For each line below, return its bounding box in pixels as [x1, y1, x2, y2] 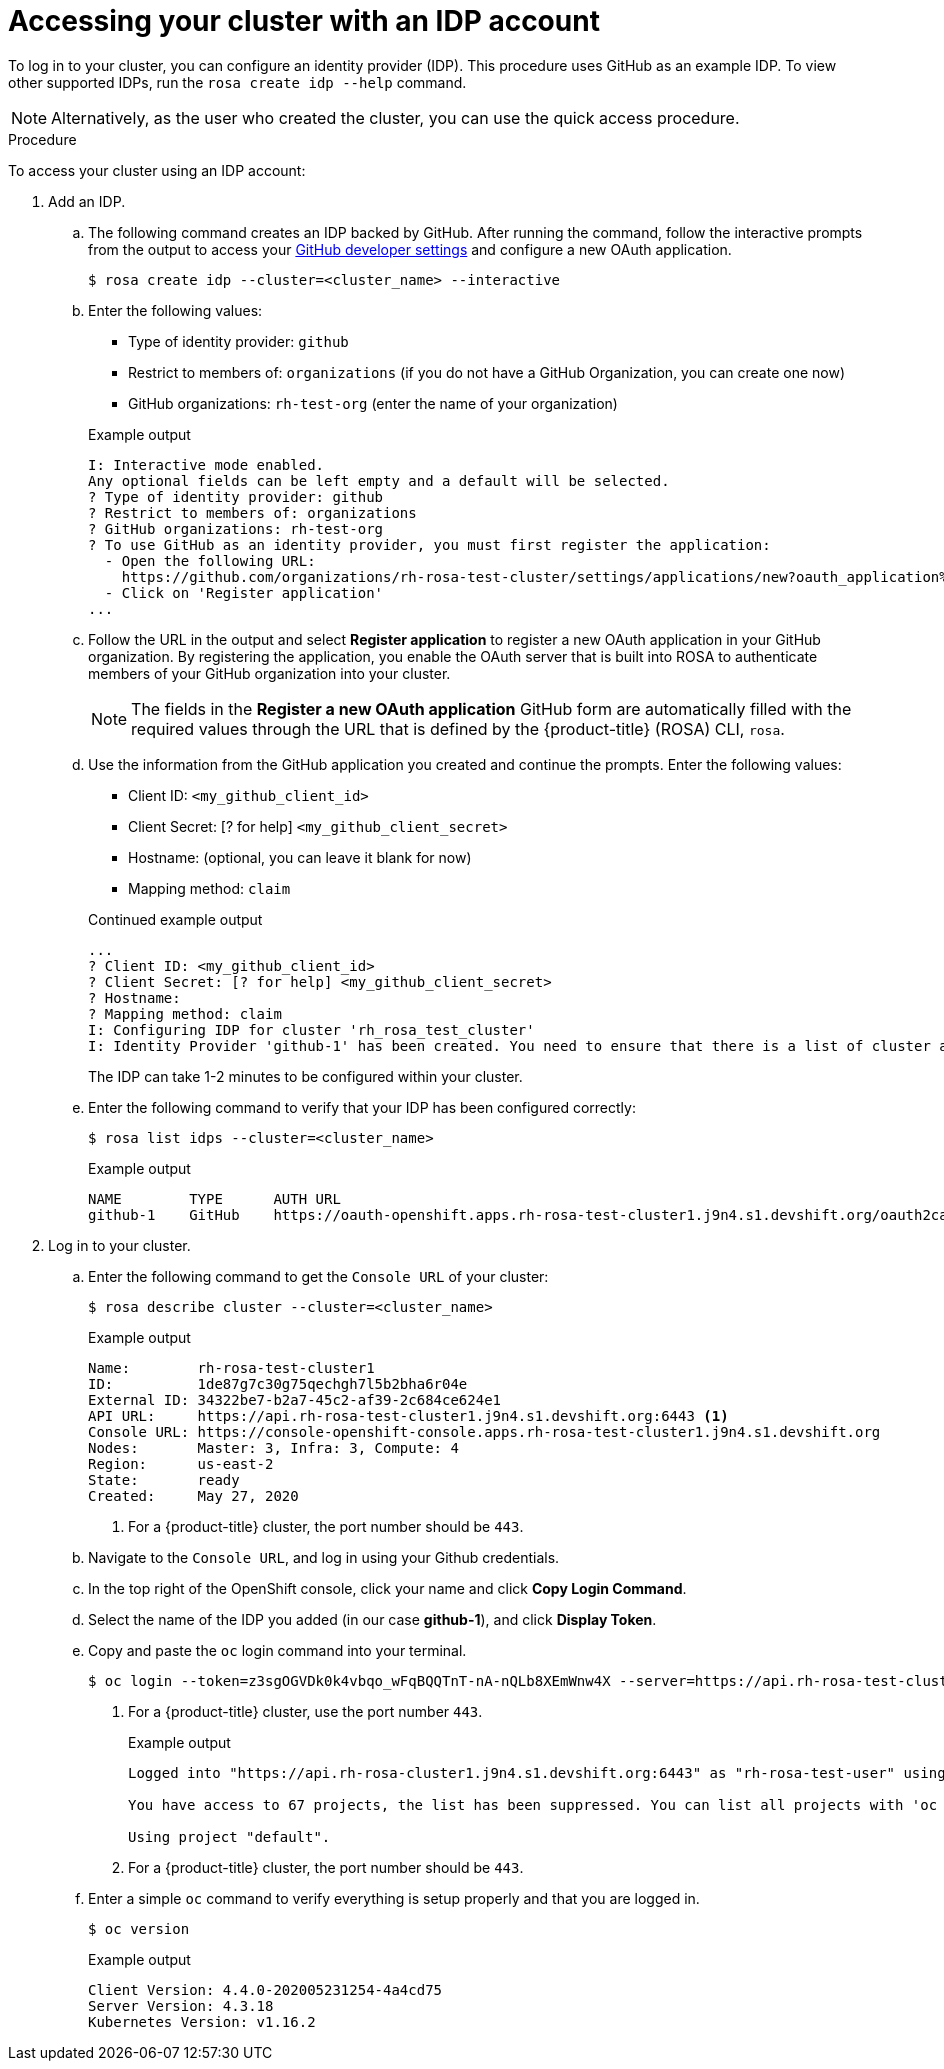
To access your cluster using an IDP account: [8, 161, 306, 179]
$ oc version [88, 1920, 190, 1937]
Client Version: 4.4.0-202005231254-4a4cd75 [88, 1981, 443, 1998]
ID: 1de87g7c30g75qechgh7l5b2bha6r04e [88, 1375, 468, 1392]
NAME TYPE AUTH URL [88, 1190, 341, 1207]
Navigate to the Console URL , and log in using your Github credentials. [88, 1548, 560, 1566]
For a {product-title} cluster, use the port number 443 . [128, 1702, 483, 1720]
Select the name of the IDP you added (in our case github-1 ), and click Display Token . [88, 1610, 657, 1628]
